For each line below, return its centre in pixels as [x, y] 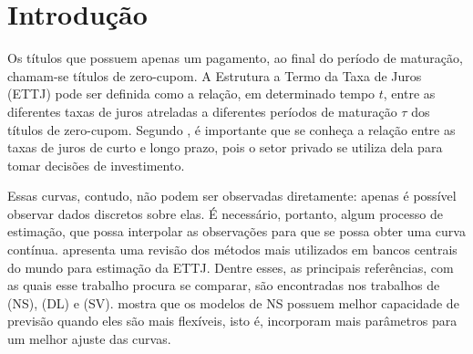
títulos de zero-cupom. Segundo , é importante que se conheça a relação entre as [231, 129]
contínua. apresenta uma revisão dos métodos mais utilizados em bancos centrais [232, 250]
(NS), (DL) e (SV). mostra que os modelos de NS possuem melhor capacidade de [233, 302]
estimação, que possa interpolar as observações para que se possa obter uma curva [236, 231]
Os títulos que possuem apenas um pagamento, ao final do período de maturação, [235, 58]
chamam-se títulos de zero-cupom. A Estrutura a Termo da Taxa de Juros [215, 75]
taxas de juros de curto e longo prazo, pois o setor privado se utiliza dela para [225, 147]
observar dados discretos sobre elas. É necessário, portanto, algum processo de [225, 213]
